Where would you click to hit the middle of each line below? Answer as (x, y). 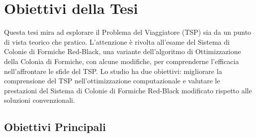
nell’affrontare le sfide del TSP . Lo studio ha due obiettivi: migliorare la (113, 71)
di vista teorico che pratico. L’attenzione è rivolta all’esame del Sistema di (117, 41)
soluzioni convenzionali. (40, 100)
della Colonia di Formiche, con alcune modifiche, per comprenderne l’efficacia (122, 61)
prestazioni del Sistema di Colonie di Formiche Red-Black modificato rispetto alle (128, 90)
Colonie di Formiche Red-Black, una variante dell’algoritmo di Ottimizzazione (123, 51)
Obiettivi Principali (55, 127)
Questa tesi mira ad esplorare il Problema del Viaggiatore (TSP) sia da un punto (128, 32)
